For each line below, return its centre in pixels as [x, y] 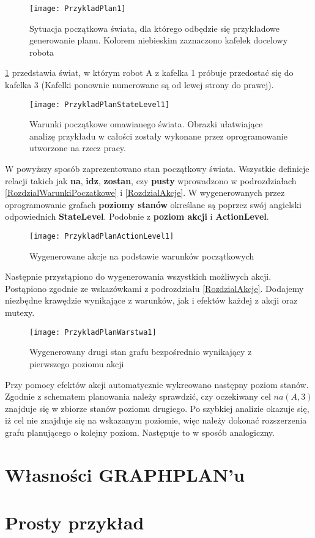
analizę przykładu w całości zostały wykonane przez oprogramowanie [158, 136]
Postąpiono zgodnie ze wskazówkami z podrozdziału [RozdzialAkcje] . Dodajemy [154, 288]
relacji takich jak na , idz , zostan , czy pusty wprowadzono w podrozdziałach [151, 180]
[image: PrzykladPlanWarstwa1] [93, 332]
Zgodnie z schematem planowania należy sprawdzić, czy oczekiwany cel [138, 396]
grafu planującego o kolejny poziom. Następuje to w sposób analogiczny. [140, 432]
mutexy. [20, 312]
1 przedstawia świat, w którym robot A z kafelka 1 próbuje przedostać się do [149, 73]
